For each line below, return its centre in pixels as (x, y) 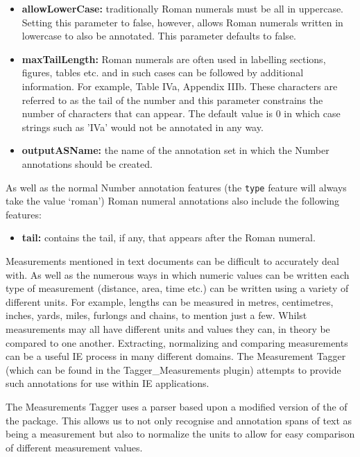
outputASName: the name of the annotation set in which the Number (175, 150)
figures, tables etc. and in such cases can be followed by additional (163, 72)
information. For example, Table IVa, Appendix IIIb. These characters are (180, 86)
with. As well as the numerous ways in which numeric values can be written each (178, 274)
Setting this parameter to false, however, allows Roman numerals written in (182, 22)
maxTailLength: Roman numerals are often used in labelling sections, (174, 59)
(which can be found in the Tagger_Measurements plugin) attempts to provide (173, 369)
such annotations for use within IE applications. (108, 383)
